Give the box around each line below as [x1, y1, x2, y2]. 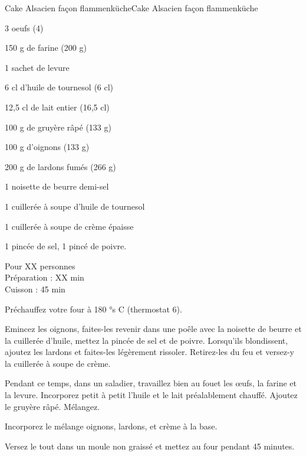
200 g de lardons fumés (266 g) [5, 160, 116, 172]
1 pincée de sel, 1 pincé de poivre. [5, 240, 127, 252]
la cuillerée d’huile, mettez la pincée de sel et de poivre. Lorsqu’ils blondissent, [5, 334, 288, 346]
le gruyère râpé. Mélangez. [5, 400, 100, 412]
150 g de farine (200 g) [5, 41, 87, 54]
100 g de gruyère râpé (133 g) [5, 120, 111, 133]
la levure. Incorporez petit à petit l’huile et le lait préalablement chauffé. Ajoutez [5, 389, 298, 401]
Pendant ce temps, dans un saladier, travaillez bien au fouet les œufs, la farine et [5, 377, 297, 389]
